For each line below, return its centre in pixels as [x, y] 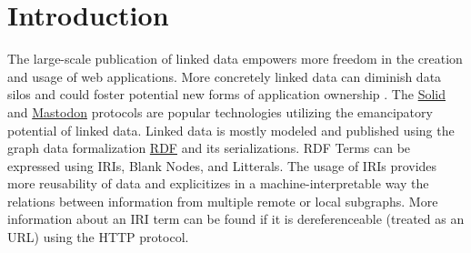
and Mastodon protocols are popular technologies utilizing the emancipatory [220, 111]
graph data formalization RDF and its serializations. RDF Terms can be [209, 148]
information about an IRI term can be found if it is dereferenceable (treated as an [236, 219]
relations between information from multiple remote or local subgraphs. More [223, 201]
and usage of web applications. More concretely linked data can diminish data [225, 76]
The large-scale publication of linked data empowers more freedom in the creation [235, 59]
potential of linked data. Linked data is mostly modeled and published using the [231, 130]
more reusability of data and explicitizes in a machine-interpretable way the [218, 183]
